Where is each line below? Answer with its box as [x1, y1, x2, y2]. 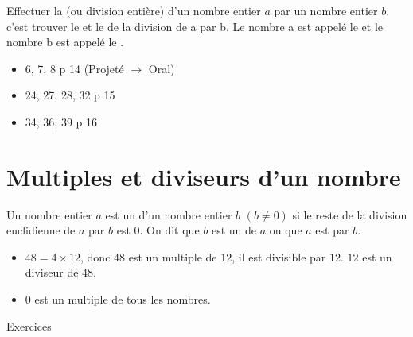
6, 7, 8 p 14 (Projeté [25, 60, 124, 76]
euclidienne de [6, 222, 76, 238]
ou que [269, 222, 302, 238]
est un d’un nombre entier [105, 206, 232, 223]
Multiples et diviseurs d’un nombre [6, 160, 401, 192]
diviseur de [25, 264, 79, 281]
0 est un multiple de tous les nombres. [25, 291, 211, 308]
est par [315, 222, 349, 238]
